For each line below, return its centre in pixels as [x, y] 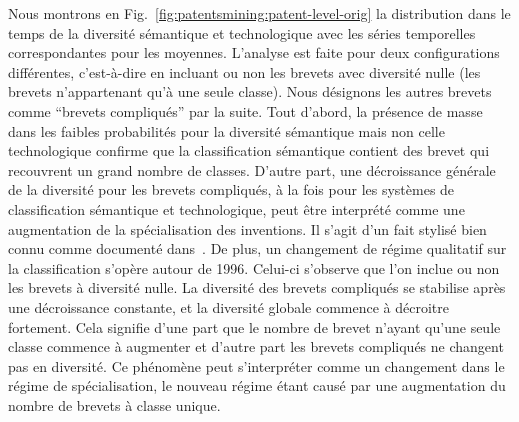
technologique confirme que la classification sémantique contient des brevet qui [249, 150]
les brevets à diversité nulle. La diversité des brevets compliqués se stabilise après [257, 287]
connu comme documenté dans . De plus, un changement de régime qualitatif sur [257, 248]
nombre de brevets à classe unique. [114, 404]
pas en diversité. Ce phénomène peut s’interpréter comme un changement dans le [256, 365]
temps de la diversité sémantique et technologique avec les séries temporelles [242, 32]
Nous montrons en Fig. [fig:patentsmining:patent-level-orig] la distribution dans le [259, 13]
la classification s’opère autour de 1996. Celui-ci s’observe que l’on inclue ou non [254, 267]
